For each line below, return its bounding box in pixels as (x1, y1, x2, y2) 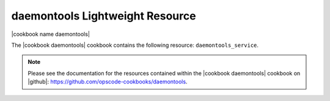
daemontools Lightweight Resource (11, 9, 196, 23)
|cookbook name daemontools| (11, 30, 90, 38)
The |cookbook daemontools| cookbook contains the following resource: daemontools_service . (11, 41, 259, 49)
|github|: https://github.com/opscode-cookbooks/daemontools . (28, 78, 188, 85)
